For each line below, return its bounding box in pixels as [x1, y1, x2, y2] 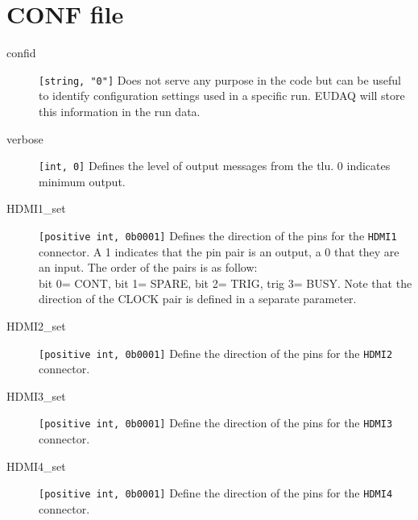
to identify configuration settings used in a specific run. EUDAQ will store [39, 87, 405, 104]
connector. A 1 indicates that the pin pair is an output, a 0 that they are [39, 243, 399, 260]
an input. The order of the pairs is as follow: [39, 259, 258, 276]
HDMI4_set [6, 457, 66, 474]
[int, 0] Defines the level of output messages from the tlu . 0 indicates [39, 157, 391, 174]
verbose [6, 130, 43, 147]
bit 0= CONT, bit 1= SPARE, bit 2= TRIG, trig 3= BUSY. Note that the [39, 274, 412, 291]
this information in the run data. [39, 102, 201, 119]
